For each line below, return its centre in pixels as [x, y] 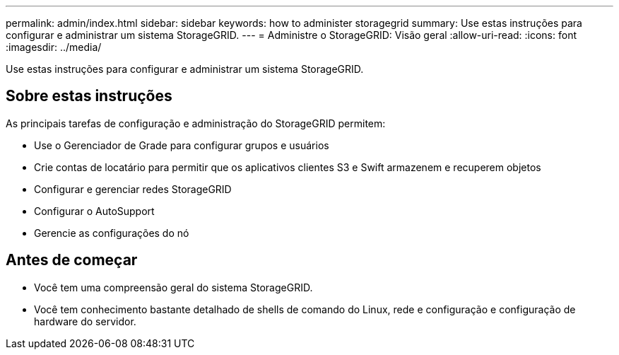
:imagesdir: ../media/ [54, 47]
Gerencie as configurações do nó [112, 233]
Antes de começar [72, 260]
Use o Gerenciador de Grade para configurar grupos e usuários [182, 145]
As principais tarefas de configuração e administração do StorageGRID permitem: [196, 123]
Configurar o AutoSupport [94, 211]
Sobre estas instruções [89, 96]
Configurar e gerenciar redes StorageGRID [133, 189]
